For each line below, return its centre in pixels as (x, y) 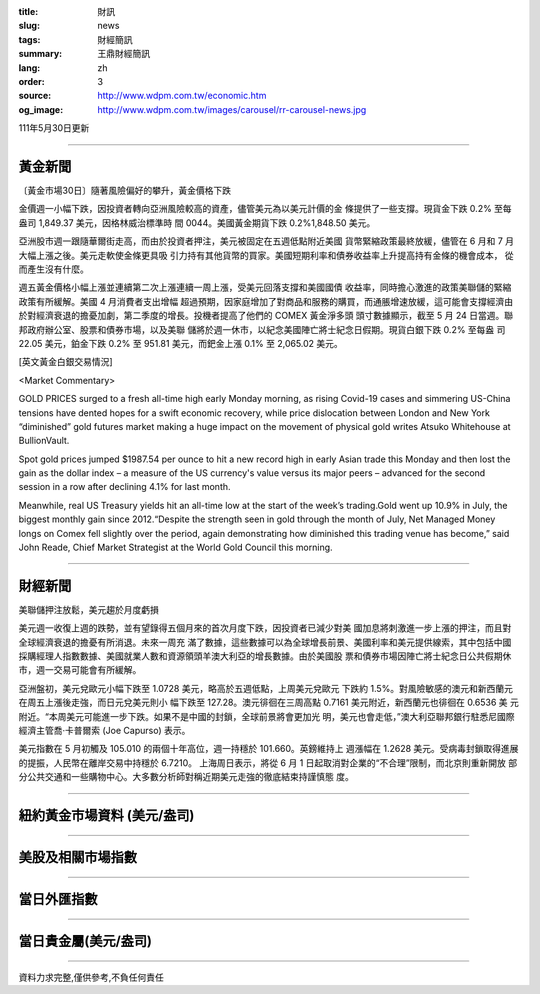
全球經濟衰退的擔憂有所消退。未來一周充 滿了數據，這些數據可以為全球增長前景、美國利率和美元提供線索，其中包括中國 (265, 642)
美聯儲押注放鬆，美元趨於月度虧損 (88, 609)
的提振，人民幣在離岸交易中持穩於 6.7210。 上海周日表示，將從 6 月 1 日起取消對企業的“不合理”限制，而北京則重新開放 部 (268, 762)
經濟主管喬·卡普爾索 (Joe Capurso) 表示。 (104, 731)
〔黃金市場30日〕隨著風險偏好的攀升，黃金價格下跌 (125, 191)
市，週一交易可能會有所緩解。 (80, 670)
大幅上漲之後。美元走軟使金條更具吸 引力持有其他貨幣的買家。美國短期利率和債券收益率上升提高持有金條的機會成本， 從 (266, 255)
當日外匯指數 (58, 899)
